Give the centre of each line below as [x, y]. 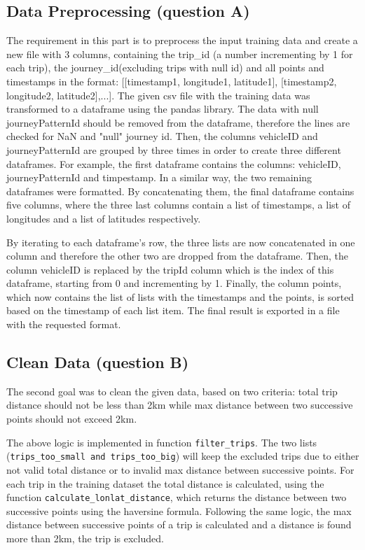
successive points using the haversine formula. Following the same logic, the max [179, 510]
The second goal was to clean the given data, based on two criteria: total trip [172, 391]
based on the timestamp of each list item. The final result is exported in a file [173, 310]
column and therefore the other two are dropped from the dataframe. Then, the [177, 256]
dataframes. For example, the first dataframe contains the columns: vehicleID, [174, 163]
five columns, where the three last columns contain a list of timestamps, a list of [178, 205]
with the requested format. [64, 324]
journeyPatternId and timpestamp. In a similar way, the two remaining [159, 177]
